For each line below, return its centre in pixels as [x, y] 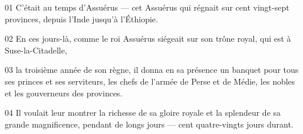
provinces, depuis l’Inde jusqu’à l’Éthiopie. [81, 19]
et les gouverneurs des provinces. [64, 93]
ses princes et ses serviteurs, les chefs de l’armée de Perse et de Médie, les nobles [150, 81]
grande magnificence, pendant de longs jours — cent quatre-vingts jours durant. [149, 124]
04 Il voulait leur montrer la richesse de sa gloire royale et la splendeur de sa [143, 113]
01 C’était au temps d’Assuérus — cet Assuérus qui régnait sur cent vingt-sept [147, 7]
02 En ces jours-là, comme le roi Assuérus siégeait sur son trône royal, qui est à [148, 38]
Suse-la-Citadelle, [36, 50]
